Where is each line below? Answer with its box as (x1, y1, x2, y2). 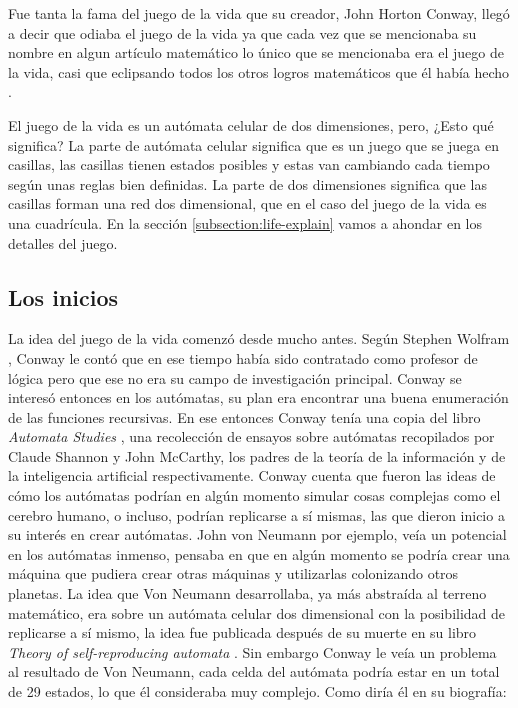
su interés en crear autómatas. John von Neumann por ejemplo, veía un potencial (8, 524, 507, 545)
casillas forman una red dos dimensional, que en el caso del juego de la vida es (8, 193, 487, 214)
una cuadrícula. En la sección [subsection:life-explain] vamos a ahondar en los (8, 212, 482, 233)
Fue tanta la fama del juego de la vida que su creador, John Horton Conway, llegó (8, 3, 510, 23)
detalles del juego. (8, 232, 118, 253)
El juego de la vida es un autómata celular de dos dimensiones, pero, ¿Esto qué (8, 114, 494, 135)
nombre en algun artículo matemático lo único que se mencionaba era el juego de (8, 42, 504, 63)
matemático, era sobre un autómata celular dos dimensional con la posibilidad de (8, 602, 506, 623)
